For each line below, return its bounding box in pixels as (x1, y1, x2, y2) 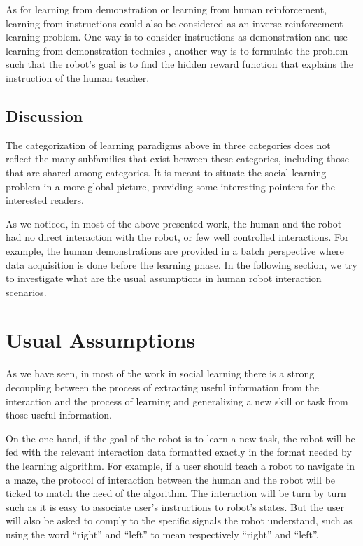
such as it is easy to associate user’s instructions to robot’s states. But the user (6, 499, 344, 514)
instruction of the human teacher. (6, 70, 150, 85)
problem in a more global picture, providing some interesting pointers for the (6, 178, 336, 193)
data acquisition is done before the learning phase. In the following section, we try (6, 257, 357, 272)
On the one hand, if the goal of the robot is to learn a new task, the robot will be (6, 430, 355, 445)
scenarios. (6, 284, 47, 299)
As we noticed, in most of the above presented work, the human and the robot (6, 216, 342, 230)
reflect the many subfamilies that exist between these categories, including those (6, 151, 349, 166)
